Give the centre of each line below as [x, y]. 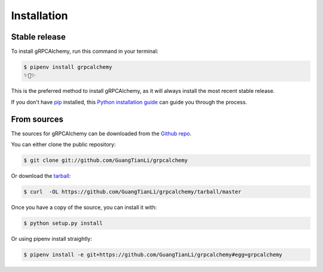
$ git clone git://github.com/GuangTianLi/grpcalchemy [106, 161]
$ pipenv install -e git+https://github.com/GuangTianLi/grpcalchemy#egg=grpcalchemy [153, 255]
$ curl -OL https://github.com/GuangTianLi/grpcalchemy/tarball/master [132, 192]
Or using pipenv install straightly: [51, 239]
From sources [37, 119]
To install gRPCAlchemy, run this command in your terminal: [85, 52]
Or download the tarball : [41, 176]
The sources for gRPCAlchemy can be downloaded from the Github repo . [101, 133]
